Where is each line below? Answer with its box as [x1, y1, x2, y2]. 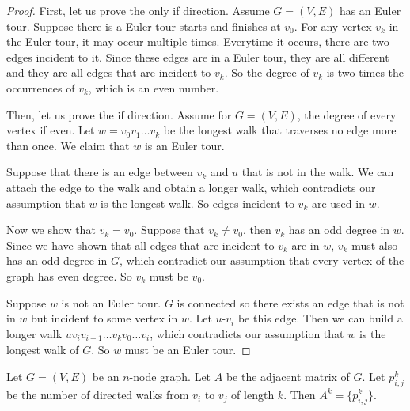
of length [231, 386, 275, 402]
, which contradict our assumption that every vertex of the [119, 252, 404, 269]
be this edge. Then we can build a [237, 310, 403, 326]
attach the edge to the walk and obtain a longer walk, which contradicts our [6, 179, 376, 195]
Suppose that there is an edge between [6, 164, 193, 180]
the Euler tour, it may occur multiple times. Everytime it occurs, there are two [6, 33, 389, 50]
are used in [311, 194, 365, 211]
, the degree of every [297, 106, 397, 123]
